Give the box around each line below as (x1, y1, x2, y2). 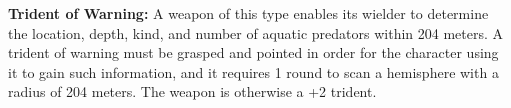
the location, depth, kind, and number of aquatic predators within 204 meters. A (8, 22, 504, 43)
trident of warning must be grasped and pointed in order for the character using (8, 42, 499, 63)
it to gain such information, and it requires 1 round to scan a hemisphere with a (8, 61, 499, 82)
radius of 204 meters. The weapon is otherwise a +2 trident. (8, 81, 377, 102)
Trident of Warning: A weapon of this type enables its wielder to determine (8, 3, 489, 23)
